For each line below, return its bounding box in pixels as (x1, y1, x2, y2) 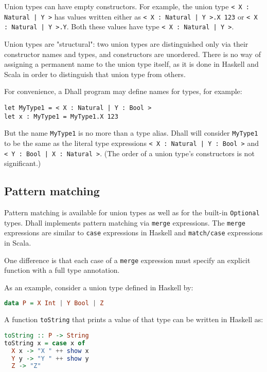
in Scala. (4, 237, 31, 248)
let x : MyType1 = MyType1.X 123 (4, 113, 118, 120)
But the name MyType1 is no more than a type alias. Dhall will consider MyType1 (4, 127, 258, 138)
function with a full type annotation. (4, 265, 120, 275)
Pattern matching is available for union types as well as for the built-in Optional (4, 207, 260, 218)
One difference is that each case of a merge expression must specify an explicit (4, 254, 251, 265)
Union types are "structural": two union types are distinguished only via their (4, 38, 248, 49)
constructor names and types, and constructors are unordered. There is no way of (4, 48, 261, 59)
